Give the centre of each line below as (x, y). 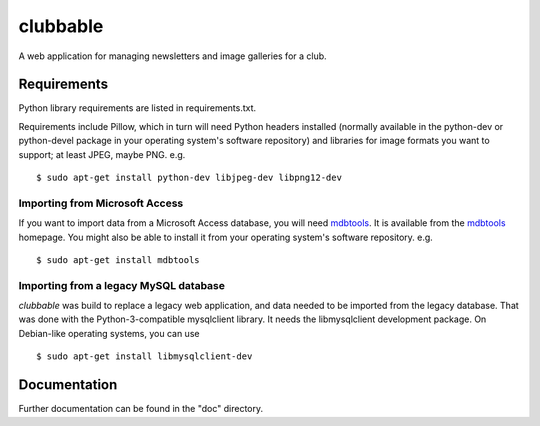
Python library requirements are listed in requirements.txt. (137, 108)
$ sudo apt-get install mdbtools (118, 259)
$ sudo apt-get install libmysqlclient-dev (144, 356)
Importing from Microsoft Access (101, 203)
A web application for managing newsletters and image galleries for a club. (172, 56)
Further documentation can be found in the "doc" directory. (141, 409)
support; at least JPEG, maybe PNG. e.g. (102, 154)
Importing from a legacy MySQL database (121, 285)
